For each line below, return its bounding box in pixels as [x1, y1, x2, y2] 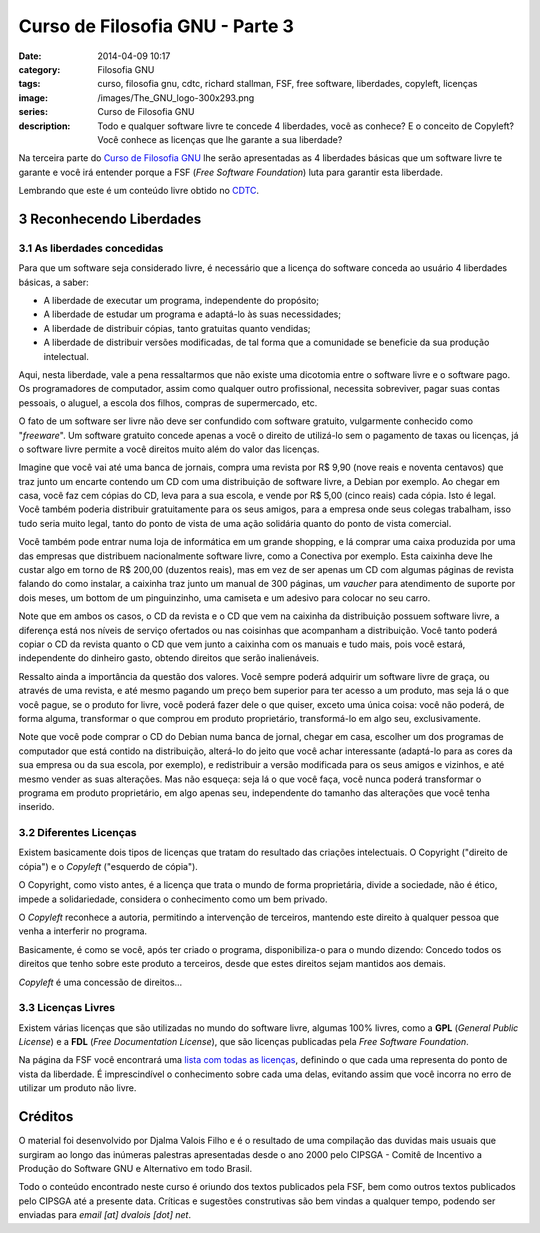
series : [18, 106, 49, 118]
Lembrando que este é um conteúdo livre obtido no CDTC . [18, 185, 260, 197]
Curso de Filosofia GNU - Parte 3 [18, 15, 295, 37]
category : [18, 63, 61, 75]
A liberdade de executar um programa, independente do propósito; [43, 295, 320, 306]
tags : [18, 78, 41, 90]
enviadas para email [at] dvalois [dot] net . [18, 1209, 192, 1221]
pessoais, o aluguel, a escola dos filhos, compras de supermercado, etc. [18, 396, 318, 409]
